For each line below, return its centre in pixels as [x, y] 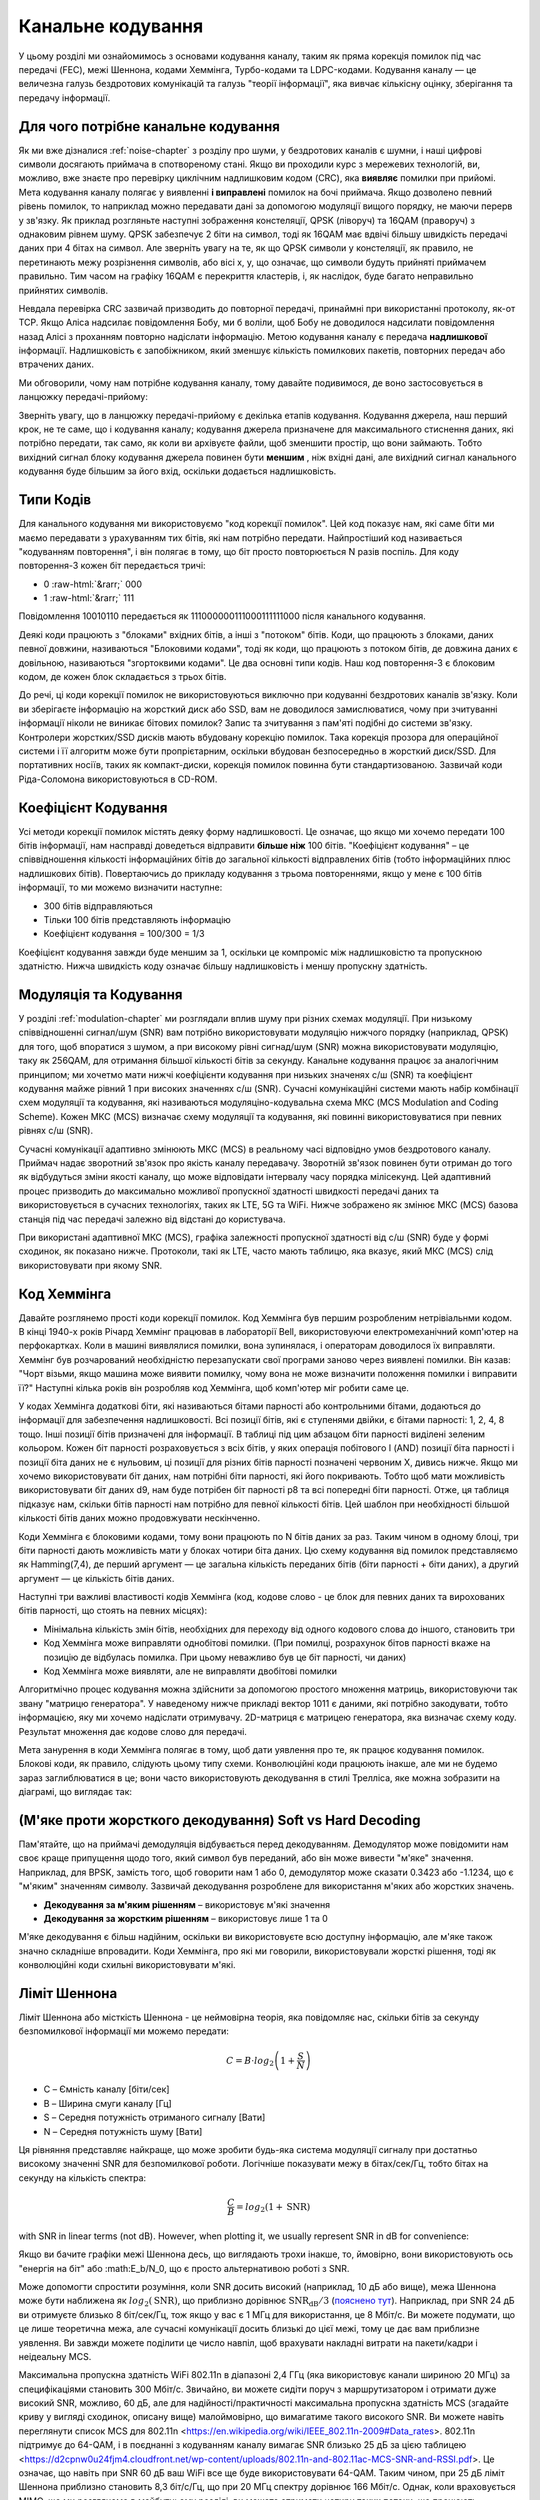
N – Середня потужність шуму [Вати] [123, 2131]
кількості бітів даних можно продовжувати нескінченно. [139, 1518]
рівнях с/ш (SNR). [56, 1131]
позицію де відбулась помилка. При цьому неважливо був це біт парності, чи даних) [225, 1657]
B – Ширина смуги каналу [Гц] [107, 2103]
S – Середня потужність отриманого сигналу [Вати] [154, 2117]
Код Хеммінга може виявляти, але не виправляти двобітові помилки [190, 1671]
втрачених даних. [56, 364]
